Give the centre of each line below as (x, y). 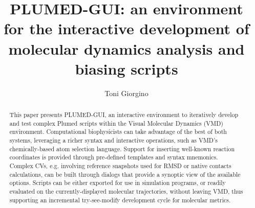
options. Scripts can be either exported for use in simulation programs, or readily (118, 183)
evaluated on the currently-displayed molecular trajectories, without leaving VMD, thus (126, 191)
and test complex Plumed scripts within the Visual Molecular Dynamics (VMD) (116, 123)
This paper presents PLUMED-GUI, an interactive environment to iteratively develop (124, 115)
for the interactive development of (126, 28)
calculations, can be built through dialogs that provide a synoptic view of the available (125, 174)
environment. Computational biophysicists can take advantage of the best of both (118, 132)
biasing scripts (126, 68)
